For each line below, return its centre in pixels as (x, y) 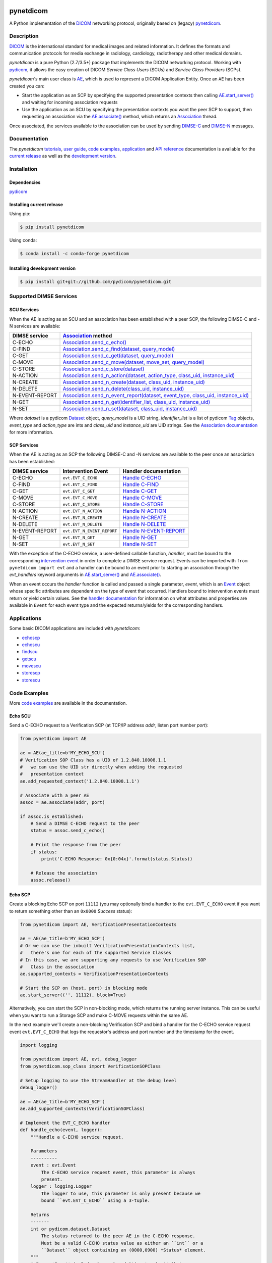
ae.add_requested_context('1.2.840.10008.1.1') (80, 781)
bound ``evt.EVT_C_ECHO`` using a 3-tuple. (96, 1201)
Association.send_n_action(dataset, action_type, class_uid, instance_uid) (149, 375)
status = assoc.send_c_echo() (68, 831)
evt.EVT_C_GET (79, 491)
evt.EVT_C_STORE (81, 504)
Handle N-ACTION (144, 511)
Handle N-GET (140, 538)
